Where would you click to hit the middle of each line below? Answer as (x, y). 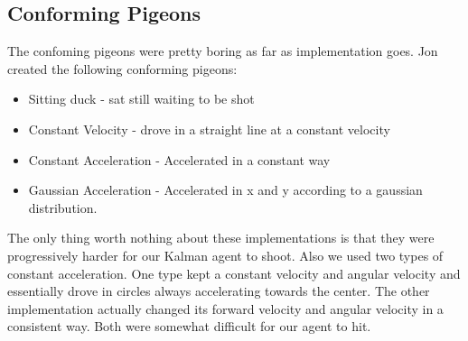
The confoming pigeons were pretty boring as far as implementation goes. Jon (223, 51)
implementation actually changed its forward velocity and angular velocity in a (225, 308)
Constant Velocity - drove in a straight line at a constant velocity (209, 129)
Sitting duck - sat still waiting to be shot (141, 99)
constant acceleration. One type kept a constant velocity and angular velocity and (234, 273)
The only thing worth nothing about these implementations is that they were (221, 238)
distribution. (63, 207)
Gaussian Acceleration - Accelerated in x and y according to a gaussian (225, 190)
